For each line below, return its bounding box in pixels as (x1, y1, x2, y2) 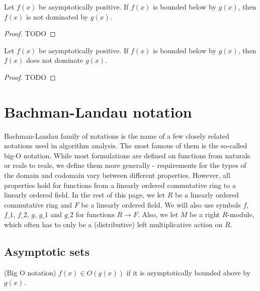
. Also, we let (137, 209, 179, 220)
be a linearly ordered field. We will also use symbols (81, 199, 241, 210)
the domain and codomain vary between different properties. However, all (4, 170, 230, 180)
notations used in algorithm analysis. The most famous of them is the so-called (4, 140, 247, 151)
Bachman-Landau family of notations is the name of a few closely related (4, 130, 229, 141)
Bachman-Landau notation (4, 101, 192, 122)
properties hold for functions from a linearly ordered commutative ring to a (4, 179, 236, 190)
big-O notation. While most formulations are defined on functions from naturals (4, 150, 250, 160)
